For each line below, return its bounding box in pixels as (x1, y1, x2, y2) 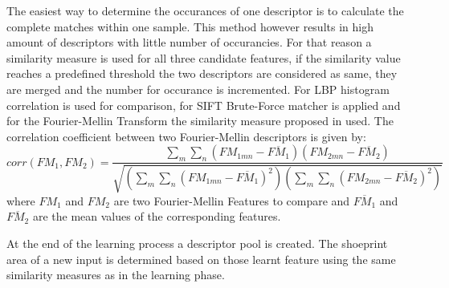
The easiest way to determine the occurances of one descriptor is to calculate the (6, 2, 404, 18)
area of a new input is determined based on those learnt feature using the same (6, 250, 396, 267)
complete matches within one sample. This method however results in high (6, 18, 373, 34)
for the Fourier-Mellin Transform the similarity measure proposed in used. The (6, 112, 394, 129)
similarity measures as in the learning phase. (6, 266, 225, 283)
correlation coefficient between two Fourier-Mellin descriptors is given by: (6, 128, 366, 144)
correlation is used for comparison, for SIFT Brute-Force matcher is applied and (6, 96, 401, 113)
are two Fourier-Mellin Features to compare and (113, 192, 350, 209)
